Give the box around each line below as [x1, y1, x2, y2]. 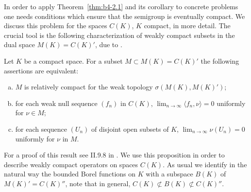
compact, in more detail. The [144, 20, 231, 31]
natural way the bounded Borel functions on [4, 169, 136, 179]
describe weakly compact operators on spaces [4, 159, 138, 169]
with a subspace [146, 169, 193, 179]
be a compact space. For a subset [24, 55, 123, 66]
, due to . [95, 39, 122, 50]
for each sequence [15, 123, 67, 134]
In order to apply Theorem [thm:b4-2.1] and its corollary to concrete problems [4, 1, 238, 11]
